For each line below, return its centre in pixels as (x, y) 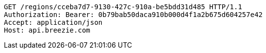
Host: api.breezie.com (47, 30)
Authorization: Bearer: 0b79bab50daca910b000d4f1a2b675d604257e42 (133, 15)
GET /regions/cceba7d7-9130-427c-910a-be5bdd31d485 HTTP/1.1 (123, 7)
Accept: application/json (53, 22)
